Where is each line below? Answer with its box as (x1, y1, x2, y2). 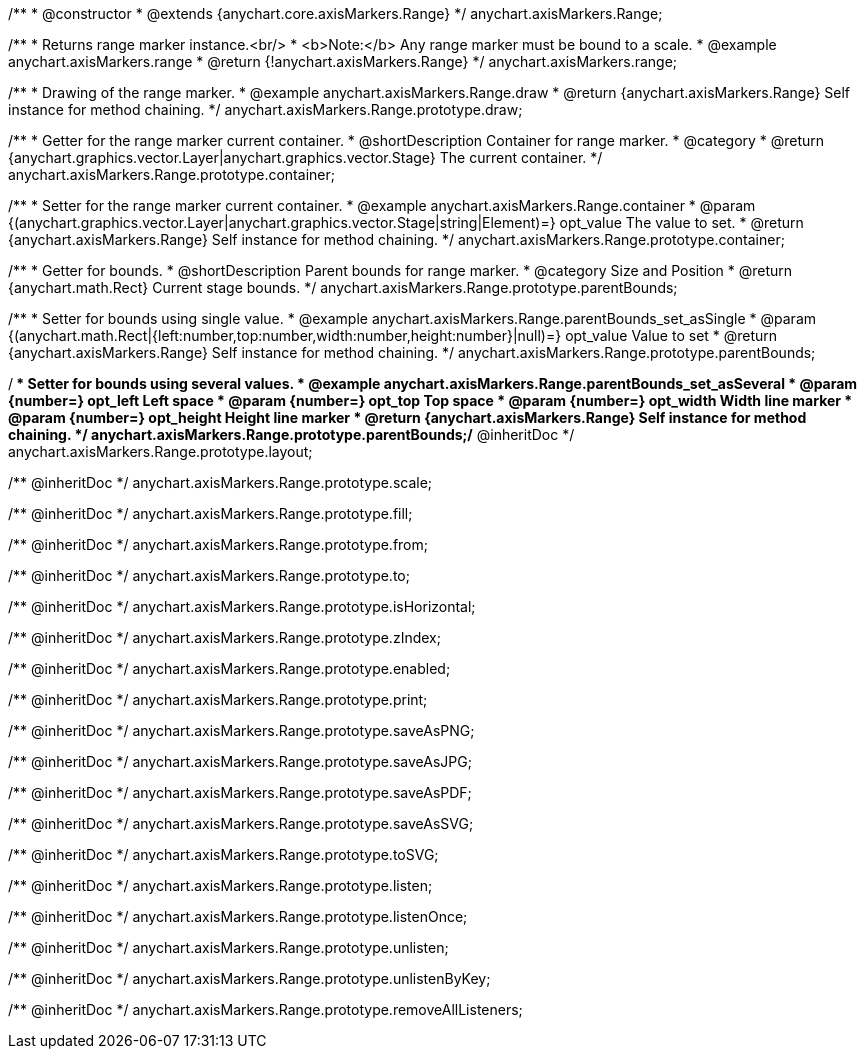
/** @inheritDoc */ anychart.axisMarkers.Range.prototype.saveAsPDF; (8, 784, 472, 801)
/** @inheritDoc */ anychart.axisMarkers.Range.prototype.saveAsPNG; (8, 722, 475, 739)
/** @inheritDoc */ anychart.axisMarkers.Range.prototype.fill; (8, 505, 413, 522)
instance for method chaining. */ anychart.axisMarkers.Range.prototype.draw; (8, 101, 523, 118)
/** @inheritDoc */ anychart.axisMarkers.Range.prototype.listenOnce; (8, 908, 468, 925)
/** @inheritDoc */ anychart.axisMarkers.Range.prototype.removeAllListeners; (8, 1001, 523, 1018)
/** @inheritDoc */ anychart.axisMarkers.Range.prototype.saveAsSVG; (8, 815, 474, 832)
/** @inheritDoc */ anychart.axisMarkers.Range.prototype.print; (8, 691, 428, 708)
